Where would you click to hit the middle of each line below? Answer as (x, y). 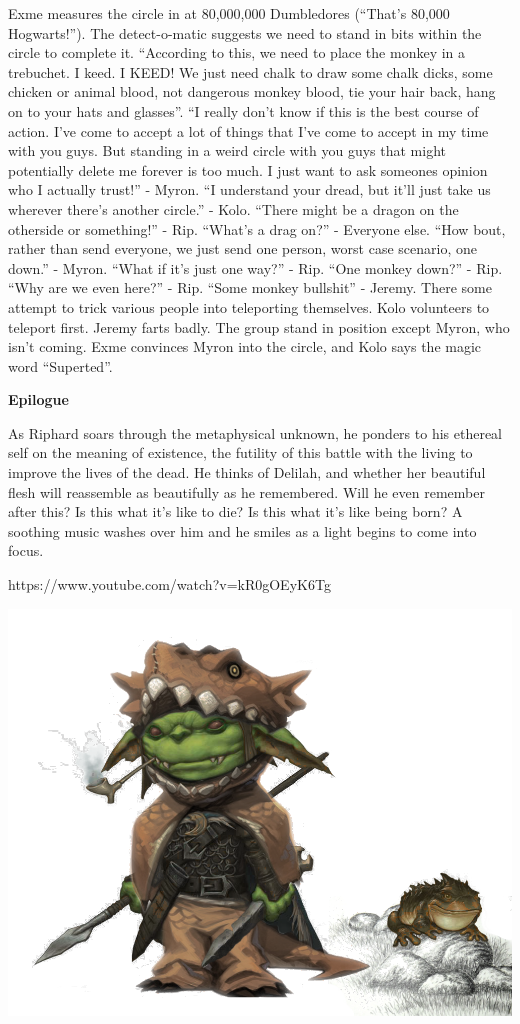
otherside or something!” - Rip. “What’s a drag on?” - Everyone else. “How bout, (257, 228)
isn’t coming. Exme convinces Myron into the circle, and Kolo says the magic (245, 346)
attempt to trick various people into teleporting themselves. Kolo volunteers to (249, 306)
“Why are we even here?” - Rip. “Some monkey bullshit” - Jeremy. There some (250, 287)
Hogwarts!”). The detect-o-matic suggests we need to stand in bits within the (245, 32)
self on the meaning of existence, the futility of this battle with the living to (240, 452)
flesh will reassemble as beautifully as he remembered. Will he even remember (246, 491)
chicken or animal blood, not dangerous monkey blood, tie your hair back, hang (252, 91)
